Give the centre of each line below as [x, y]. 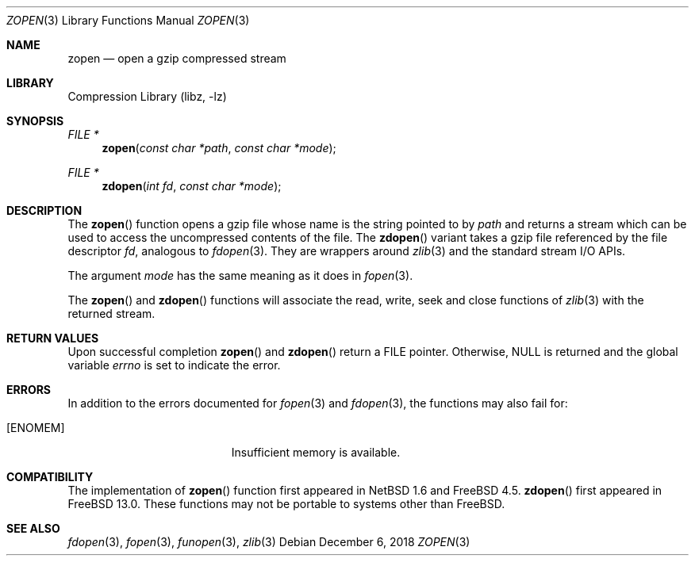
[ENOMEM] [36, 428]
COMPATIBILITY [50, 477]
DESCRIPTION [44, 210]
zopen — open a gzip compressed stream [177, 58]
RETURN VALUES [53, 338]
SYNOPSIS [35, 121]
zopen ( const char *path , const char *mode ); [219, 148]
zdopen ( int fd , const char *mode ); [192, 186]
